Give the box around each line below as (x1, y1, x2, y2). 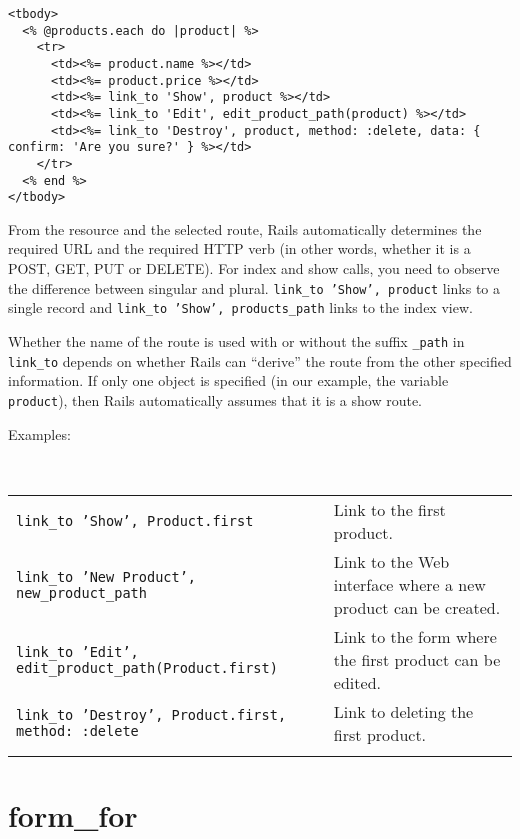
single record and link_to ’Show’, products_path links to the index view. (8, 297, 473, 318)
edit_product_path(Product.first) (16, 659, 278, 676)
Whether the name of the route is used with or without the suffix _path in (8, 330, 465, 351)
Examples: (8, 423, 71, 444)
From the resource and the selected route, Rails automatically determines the (8, 218, 482, 239)
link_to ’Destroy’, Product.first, (16, 707, 287, 724)
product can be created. (333, 596, 501, 620)
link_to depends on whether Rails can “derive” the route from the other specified (8, 350, 512, 371)
